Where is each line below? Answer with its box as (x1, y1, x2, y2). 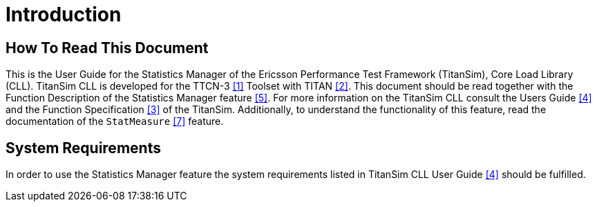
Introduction (6, 3, 122, 26)
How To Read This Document (6, 39, 209, 57)
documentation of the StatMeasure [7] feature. (6, 115, 224, 128)
